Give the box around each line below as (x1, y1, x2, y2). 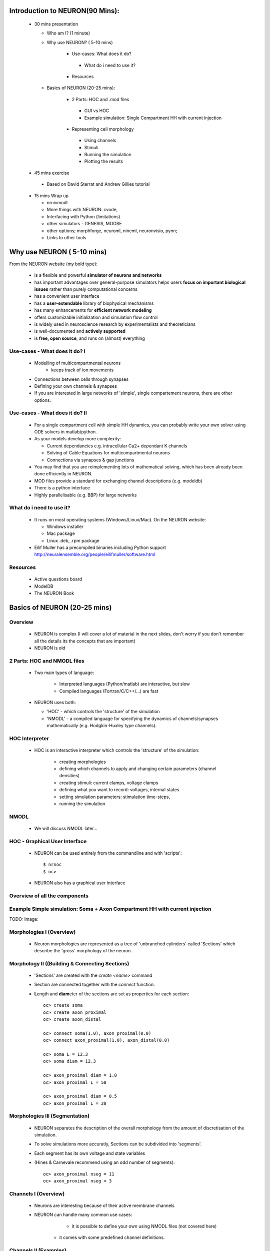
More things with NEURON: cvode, (46, 207, 118, 213)
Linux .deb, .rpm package (46, 537, 99, 543)
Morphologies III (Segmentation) (9, 1112, 90, 1119)
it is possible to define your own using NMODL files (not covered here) (71, 1223, 217, 1229)
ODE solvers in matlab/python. (34, 429, 97, 435)
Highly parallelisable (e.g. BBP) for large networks (34, 492, 137, 498)
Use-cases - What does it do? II (9, 409, 87, 416)
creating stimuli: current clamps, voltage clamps (59, 780, 158, 786)
